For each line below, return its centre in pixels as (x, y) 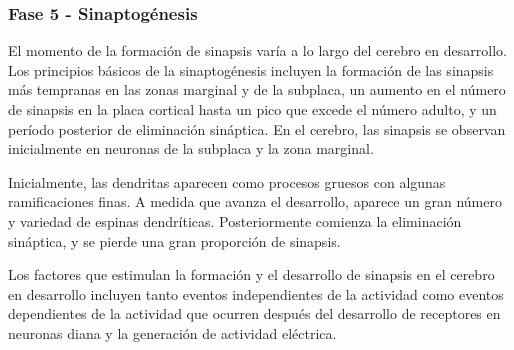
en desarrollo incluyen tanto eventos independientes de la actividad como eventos (256, 293)
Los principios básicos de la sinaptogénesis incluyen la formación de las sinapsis (251, 69)
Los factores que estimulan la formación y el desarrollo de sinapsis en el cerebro (251, 274)
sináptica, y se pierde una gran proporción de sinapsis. (174, 240)
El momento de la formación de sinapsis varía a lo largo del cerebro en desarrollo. (257, 50)
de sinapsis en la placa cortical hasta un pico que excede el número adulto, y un (252, 109)
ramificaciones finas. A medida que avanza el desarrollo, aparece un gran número (255, 201)
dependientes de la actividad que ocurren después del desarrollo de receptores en (254, 313)
